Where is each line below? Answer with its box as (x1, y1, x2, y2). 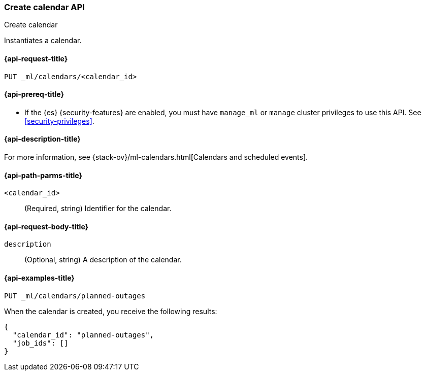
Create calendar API (4, 2, 85, 12)
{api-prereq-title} (4, 90, 64, 99)
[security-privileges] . (24, 116, 94, 125)
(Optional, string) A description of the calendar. (24, 255, 182, 264)
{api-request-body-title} (4, 222, 89, 231)
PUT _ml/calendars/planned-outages (4, 291, 146, 300)
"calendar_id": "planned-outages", (12, 330, 154, 339)
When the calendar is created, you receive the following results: (4, 306, 217, 316)
